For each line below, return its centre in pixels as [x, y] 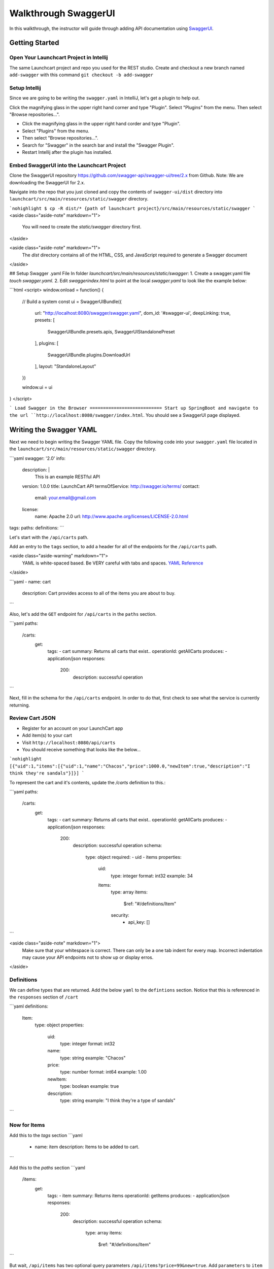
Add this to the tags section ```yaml [46, 1135]
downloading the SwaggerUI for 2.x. [47, 182]
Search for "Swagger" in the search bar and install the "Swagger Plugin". [98, 145]
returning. [20, 705]
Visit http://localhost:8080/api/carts [69, 742]
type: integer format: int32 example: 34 [152, 876]
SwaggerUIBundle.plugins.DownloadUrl [89, 355]
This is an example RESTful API [67, 477]
